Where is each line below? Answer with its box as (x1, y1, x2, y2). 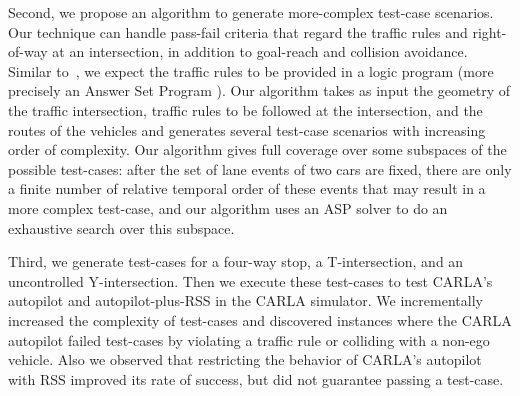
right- (472, 21, 507, 42)
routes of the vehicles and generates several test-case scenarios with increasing (8, 119, 486, 140)
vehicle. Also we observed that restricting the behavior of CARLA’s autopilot (8, 349, 482, 370)
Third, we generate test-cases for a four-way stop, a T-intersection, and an (8, 251, 464, 272)
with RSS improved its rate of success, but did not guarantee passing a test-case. (8, 368, 504, 389)
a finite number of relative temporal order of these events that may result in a (8, 178, 486, 199)
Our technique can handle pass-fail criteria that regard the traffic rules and (8, 21, 468, 42)
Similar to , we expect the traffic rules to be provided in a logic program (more (8, 60, 494, 81)
